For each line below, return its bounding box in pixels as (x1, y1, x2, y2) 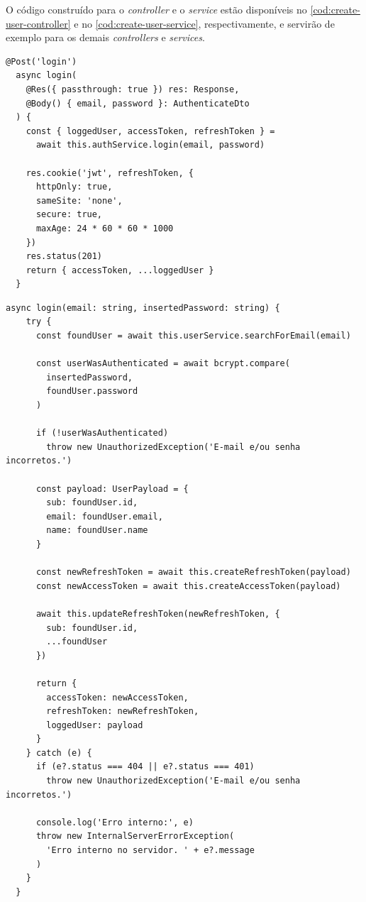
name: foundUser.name (46, 525, 148, 536)
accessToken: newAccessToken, (46, 692, 189, 703)
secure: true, (35, 209, 103, 220)
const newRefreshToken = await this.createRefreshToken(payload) (35, 567, 351, 578)
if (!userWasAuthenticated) (35, 428, 169, 439)
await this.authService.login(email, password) (35, 140, 265, 150)
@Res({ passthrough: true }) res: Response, (26, 84, 240, 94)
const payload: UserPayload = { (35, 483, 189, 494)
